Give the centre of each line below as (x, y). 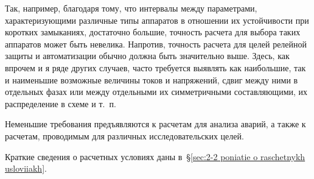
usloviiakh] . (26, 168)
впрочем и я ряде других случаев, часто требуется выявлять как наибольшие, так (155, 67)
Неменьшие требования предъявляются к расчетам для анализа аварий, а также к (155, 124)
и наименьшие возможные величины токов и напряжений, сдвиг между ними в (152, 79)
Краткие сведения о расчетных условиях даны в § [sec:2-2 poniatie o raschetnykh (155, 156)
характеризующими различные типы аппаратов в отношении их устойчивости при (157, 20)
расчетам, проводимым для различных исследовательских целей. (124, 135)
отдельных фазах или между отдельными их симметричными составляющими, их (156, 92)
